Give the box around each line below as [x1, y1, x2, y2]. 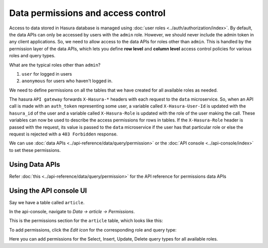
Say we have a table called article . [9, 199, 85, 205]
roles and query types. [9, 53, 56, 59]
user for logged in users [21, 71, 72, 77]
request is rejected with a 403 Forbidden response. [9, 131, 118, 137]
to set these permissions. [9, 147, 61, 153]
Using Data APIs [9, 160, 61, 169]
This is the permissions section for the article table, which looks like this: [9, 218, 163, 224]
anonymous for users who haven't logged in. [21, 78, 113, 84]
